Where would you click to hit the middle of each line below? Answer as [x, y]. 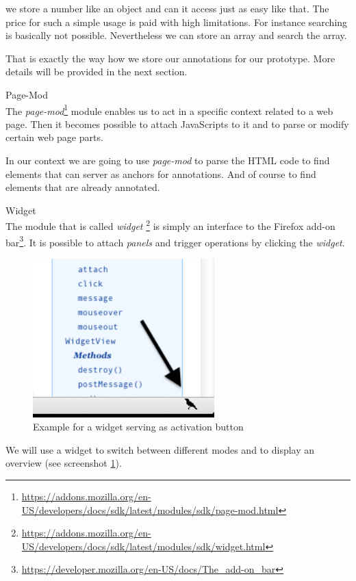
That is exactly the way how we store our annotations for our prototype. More [170, 58]
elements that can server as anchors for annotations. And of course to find [161, 173]
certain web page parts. [54, 137]
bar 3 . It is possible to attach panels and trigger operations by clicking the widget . [175, 241]
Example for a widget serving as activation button [138, 427]
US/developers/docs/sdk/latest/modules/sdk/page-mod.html [150, 509]
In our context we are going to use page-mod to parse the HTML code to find [168, 160]
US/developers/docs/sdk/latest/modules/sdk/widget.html [143, 546]
